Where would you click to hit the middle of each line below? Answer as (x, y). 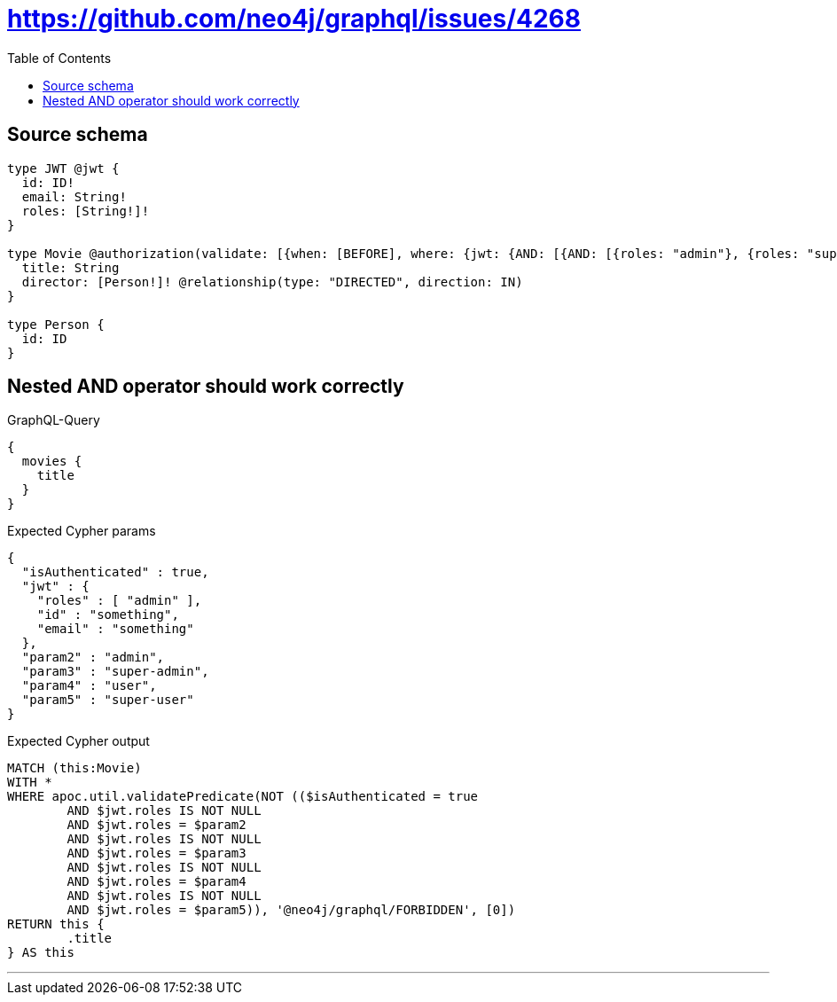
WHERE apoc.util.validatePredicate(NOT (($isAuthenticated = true (243, 797)
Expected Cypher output (78, 741)
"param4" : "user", (89, 686)
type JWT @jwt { (63, 168)
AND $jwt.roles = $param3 (156, 853)
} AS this (41, 953)
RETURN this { (56, 924)
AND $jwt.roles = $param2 (156, 825)
